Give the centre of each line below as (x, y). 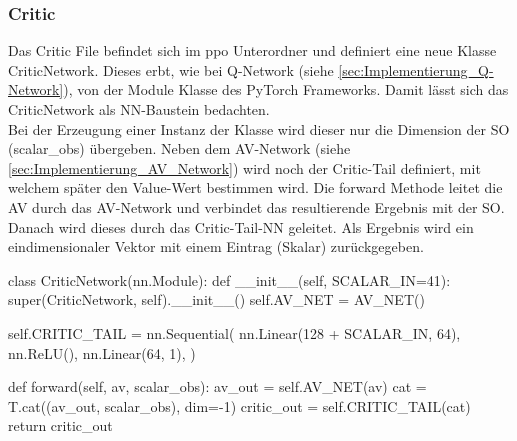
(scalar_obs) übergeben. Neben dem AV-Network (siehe (179, 148)
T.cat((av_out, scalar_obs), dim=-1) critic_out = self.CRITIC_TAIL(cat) (239, 405)
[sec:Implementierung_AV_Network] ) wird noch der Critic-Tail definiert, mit (244, 167)
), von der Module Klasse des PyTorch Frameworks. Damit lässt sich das (286, 89)
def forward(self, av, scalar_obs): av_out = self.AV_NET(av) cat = (217, 386)
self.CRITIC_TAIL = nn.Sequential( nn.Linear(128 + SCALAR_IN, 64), (234, 332)
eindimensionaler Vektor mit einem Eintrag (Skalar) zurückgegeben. (216, 246)
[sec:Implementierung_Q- (416, 69)
